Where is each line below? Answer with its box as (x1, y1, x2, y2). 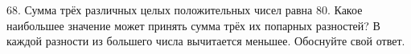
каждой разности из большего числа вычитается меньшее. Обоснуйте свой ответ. (6, 33, 405, 49)
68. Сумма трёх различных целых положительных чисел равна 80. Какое (6, 2, 363, 17)
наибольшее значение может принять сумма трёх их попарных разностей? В (6, 17, 380, 33)
